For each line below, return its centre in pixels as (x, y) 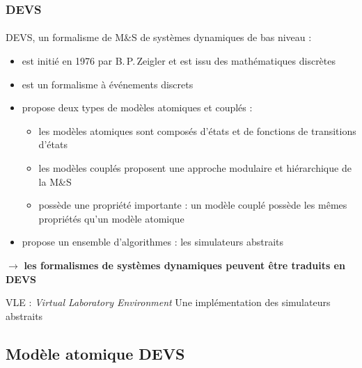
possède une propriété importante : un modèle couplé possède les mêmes (193, 205)
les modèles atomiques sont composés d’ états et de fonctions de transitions (197, 130)
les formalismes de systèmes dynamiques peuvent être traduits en (184, 265)
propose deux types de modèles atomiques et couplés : (137, 107)
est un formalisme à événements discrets (108, 84)
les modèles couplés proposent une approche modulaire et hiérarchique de (195, 168)
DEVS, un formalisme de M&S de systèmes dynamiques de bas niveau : (159, 37)
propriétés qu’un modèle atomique (111, 218)
